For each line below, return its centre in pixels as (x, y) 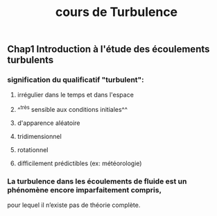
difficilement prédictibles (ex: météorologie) (79, 163)
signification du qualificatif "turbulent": (76, 80)
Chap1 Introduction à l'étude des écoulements (108, 49)
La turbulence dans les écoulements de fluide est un (97, 181)
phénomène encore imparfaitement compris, (84, 190)
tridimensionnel (40, 137)
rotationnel (33, 150)
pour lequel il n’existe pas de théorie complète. (74, 205)
